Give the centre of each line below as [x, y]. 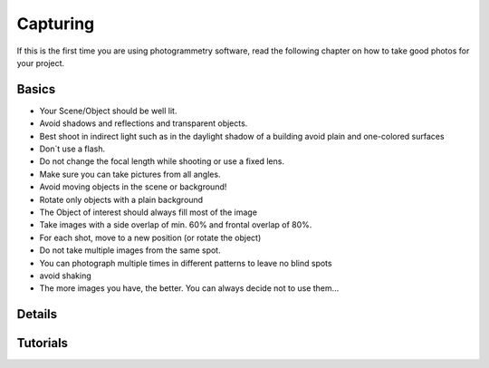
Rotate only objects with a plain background [121, 199]
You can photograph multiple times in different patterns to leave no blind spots [186, 263]
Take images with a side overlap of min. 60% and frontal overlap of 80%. [176, 225]
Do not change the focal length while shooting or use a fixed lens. [162, 161]
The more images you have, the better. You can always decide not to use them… [189, 288]
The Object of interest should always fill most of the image [149, 212]
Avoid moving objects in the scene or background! [133, 187]
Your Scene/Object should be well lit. [108, 111]
